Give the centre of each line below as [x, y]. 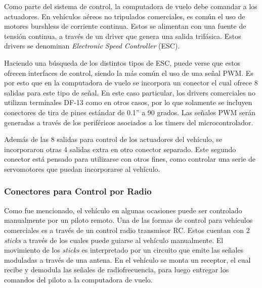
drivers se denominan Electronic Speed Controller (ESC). [92, 46]
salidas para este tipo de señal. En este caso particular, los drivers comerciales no [130, 92]
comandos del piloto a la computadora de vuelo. [78, 279]
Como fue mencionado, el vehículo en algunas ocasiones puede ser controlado [123, 210]
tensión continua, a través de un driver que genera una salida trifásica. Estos [123, 36]
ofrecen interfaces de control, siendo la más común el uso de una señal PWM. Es [129, 73]
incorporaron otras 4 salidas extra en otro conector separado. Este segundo [120, 149]
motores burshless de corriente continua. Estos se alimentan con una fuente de [125, 26]
